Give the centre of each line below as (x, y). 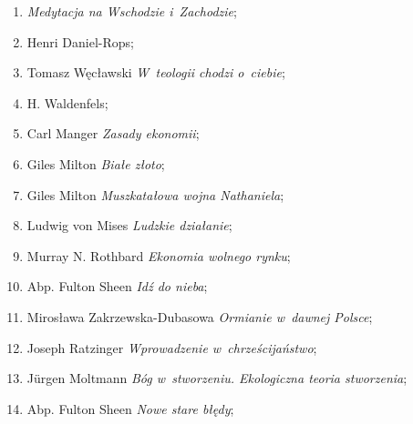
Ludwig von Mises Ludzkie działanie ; (129, 225)
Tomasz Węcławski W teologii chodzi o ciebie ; (156, 72)
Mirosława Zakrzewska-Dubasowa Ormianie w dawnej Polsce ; (200, 316)
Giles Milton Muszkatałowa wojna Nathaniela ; (155, 194)
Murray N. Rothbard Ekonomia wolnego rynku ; (159, 255)
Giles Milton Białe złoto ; (96, 163)
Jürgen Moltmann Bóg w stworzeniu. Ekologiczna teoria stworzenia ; (217, 378)
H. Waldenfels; (67, 102)
